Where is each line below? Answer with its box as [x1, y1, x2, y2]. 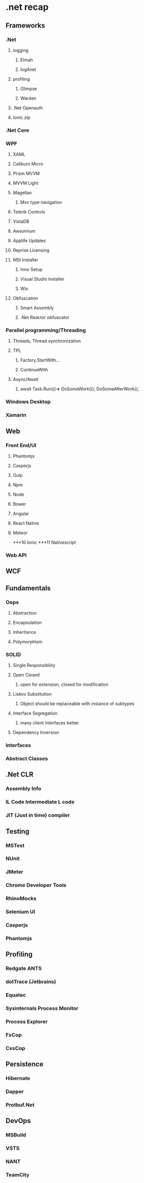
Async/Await [12, 376, 39, 382]
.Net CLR [5, 771, 34, 779]
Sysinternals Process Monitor [5, 1005, 79, 1012]
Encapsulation [12, 619, 42, 625]
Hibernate [5, 1075, 30, 1082]
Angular [12, 511, 29, 516]
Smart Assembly [20, 305, 54, 311]
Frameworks [5, 21, 46, 30]
